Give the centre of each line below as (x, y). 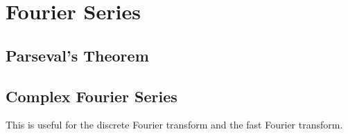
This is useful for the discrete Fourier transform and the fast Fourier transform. (174, 125)
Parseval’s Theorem (77, 55)
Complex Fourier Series (92, 96)
